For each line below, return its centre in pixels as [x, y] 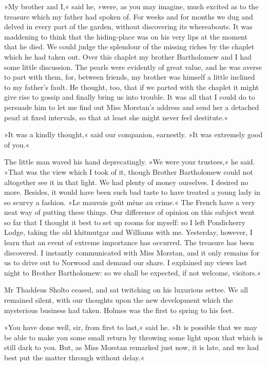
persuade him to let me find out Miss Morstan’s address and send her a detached [132, 107]
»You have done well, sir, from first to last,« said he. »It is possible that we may [131, 327]
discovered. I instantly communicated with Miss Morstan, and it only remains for [132, 252]
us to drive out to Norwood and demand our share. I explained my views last [126, 262]
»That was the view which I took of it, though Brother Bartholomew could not [129, 171]
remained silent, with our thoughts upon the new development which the [119, 300]
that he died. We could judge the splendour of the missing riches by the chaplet [129, 47]
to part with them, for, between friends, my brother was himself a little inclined [130, 77]
